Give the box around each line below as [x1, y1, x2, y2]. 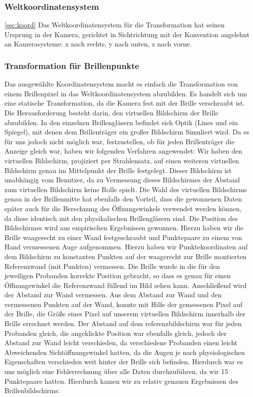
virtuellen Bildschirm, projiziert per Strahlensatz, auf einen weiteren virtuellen [4, 155, 239, 165]
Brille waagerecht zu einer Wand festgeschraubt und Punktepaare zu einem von [4, 232, 242, 242]
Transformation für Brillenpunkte [4, 59, 139, 71]
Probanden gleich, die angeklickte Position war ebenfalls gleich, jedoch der [4, 328, 227, 338]
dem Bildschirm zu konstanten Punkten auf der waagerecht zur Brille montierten [4, 251, 247, 261]
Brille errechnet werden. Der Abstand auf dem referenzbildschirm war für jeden [4, 318, 242, 329]
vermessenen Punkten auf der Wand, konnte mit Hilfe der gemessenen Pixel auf [4, 299, 243, 309]
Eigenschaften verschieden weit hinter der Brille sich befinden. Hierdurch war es [4, 356, 243, 367]
